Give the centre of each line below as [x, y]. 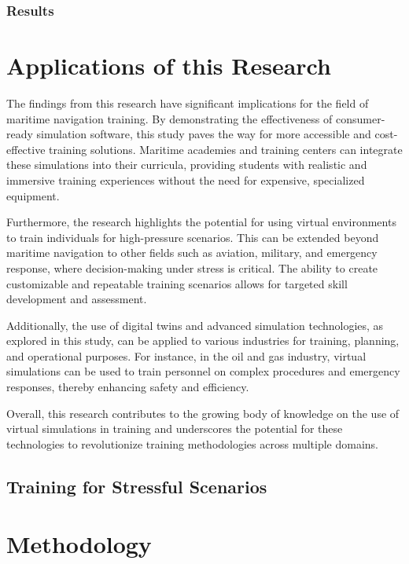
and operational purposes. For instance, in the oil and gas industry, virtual [186, 355]
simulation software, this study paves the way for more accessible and [204, 134]
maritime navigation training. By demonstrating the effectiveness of [169, 118]
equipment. [33, 195]
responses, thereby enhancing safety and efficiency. [128, 387]
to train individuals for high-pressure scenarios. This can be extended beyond [193, 237]
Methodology [79, 544]
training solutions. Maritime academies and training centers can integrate [226, 149]
